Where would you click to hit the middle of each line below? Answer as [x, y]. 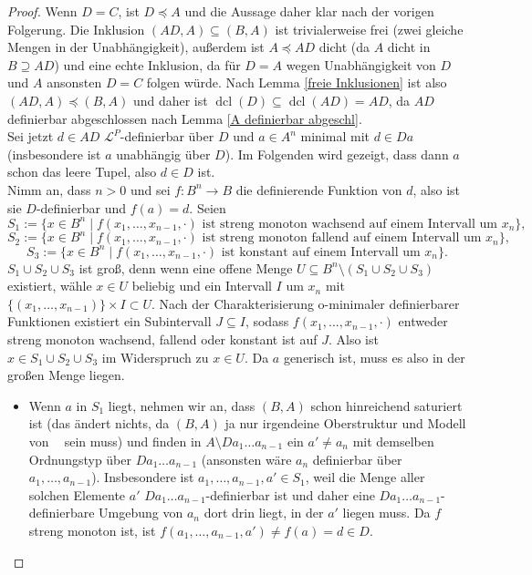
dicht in [409, 47]
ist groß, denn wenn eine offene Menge [186, 267]
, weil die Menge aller [365, 477]
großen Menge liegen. [66, 375]
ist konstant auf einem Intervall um [321, 252]
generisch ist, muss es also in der [374, 357]
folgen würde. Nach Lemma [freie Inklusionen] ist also [297, 82]
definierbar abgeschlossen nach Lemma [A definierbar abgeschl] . [185, 118]
